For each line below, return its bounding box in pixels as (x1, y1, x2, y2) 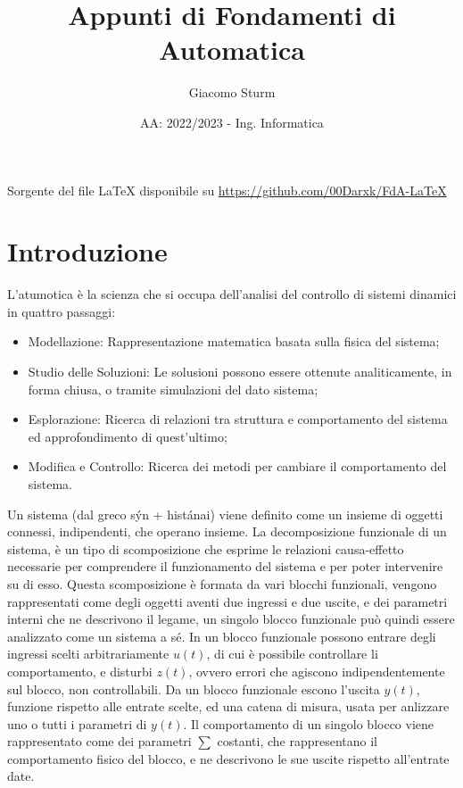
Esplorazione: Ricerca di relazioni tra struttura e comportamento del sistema (28, 410, 448, 428)
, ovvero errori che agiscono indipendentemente (188, 661, 445, 680)
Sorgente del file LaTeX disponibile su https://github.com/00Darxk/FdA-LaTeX (7, 180, 447, 199)
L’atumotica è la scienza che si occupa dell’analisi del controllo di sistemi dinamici (7, 285, 457, 303)
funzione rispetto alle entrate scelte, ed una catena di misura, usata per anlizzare (7, 697, 450, 716)
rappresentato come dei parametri (7, 732, 192, 751)
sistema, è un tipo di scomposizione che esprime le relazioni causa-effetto (7, 539, 404, 558)
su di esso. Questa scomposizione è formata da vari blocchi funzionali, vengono (7, 574, 437, 593)
